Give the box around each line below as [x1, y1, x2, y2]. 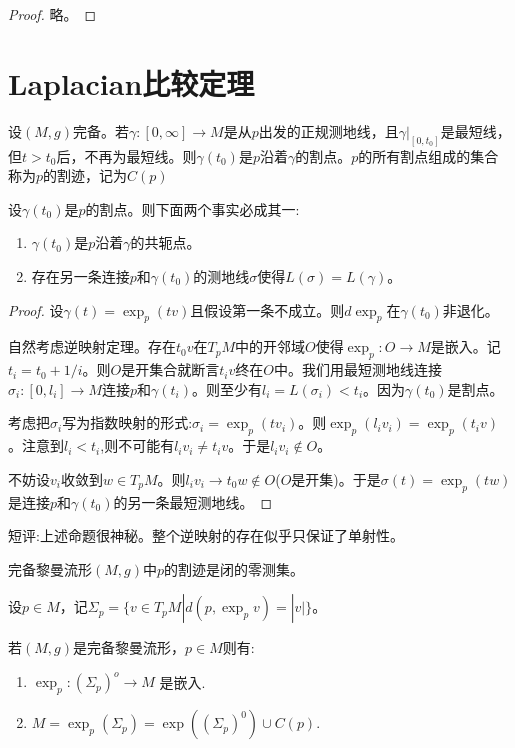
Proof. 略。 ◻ [8, 4, 97, 24]
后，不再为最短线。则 [56, 145, 197, 166]
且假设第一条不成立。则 [190, 299, 345, 320]
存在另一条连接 [31, 265, 130, 286]
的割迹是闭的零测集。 [164, 558, 305, 579]
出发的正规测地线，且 [258, 120, 399, 141]
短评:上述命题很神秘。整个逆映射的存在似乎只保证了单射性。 [8, 525, 404, 546]
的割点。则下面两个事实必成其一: [85, 198, 300, 219]
